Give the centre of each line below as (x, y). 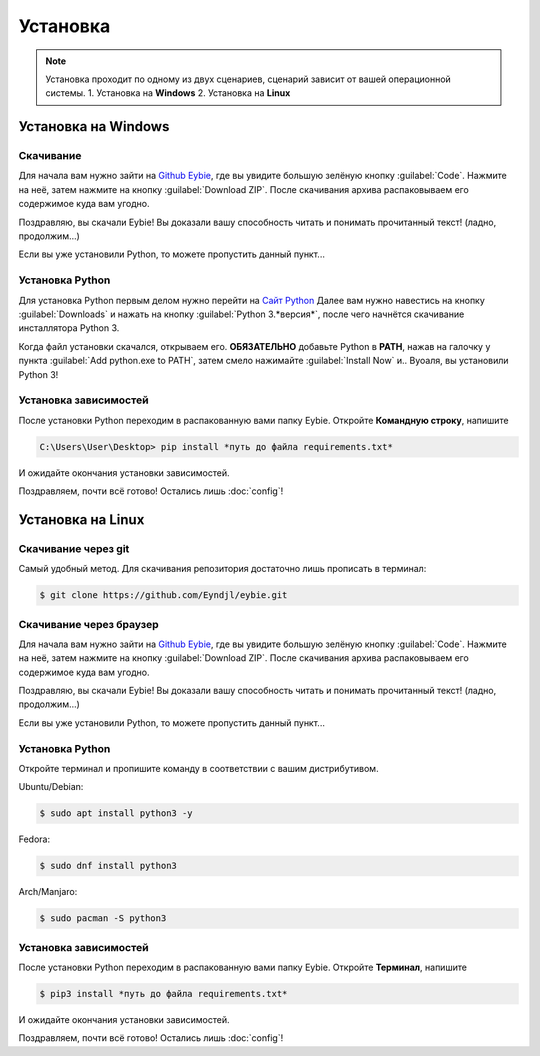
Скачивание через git (74, 548)
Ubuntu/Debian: (51, 787)
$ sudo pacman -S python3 (103, 918)
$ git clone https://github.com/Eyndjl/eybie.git (163, 595)
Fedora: (34, 839)
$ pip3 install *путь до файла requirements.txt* (163, 994)
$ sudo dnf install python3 (108, 866)
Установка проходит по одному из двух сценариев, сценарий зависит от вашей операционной (248, 79)
